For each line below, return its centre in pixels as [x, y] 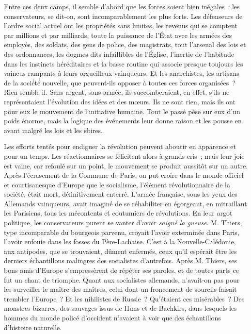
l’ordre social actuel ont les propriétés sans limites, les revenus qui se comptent [121, 25]
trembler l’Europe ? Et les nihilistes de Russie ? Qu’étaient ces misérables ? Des [124, 298]
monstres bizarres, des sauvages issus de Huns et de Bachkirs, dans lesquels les [120, 308]
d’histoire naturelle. [33, 327]
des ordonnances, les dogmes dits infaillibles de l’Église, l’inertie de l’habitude [119, 54]
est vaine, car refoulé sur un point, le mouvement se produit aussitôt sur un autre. [126, 165]
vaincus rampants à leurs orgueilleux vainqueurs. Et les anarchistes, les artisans [122, 73]
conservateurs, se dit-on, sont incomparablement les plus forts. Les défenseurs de [123, 16]
